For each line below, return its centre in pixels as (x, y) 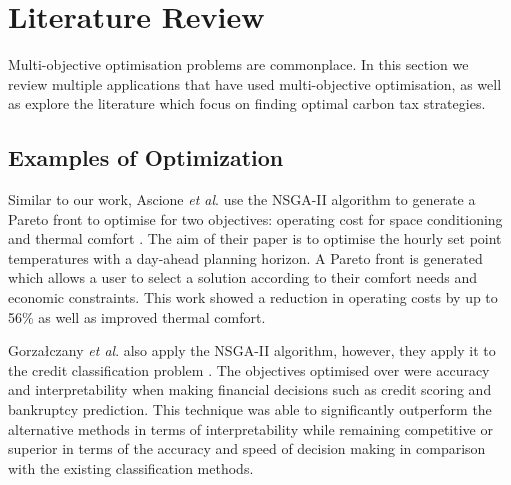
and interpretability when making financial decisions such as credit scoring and (250, 389)
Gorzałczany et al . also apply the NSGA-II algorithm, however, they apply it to (252, 350)
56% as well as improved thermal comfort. (137, 316)
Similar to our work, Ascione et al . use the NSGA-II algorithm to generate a (242, 199)
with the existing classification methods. (131, 467)
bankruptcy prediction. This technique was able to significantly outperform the (250, 409)
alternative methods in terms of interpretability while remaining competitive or (250, 428)
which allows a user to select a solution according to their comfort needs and (243, 277)
